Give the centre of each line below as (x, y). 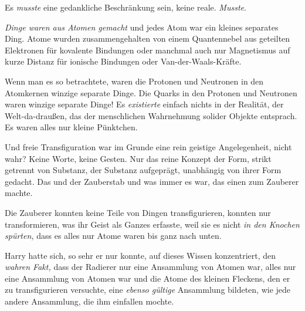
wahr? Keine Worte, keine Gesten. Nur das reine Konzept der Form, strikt (138, 158)
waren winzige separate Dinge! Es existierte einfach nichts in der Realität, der (144, 104)
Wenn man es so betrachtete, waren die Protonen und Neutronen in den (134, 81)
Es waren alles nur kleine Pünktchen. (71, 127)
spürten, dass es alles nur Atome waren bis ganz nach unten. (113, 236)
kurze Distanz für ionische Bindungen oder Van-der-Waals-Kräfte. (123, 61)
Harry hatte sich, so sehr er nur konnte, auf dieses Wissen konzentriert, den (140, 255)
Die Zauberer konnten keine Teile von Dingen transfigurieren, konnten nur (138, 212)
